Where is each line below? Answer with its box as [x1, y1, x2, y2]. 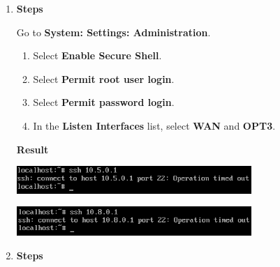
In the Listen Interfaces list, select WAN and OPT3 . [33, 118, 276, 132]
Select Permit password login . [33, 95, 175, 109]
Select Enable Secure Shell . [33, 48, 162, 63]
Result [16, 142, 49, 156]
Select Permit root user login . [33, 71, 175, 86]
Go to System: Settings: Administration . [16, 24, 211, 39]
